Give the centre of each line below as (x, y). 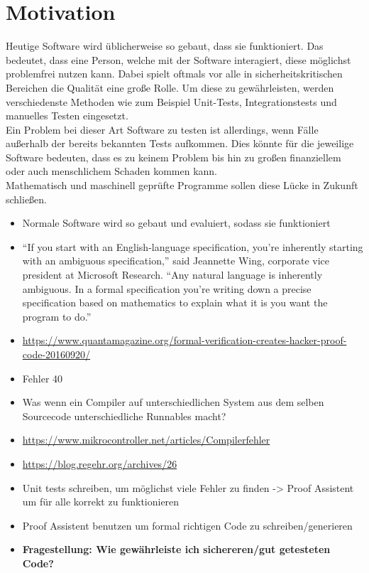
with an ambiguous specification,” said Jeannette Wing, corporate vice (176, 261)
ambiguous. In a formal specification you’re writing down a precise (167, 288)
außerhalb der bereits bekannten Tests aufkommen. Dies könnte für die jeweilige (180, 143)
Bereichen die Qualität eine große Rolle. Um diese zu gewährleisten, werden (170, 87)
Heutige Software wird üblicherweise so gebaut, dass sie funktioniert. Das (165, 46)
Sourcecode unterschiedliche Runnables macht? (124, 416)
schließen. (27, 199)
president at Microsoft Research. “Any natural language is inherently (172, 275)
